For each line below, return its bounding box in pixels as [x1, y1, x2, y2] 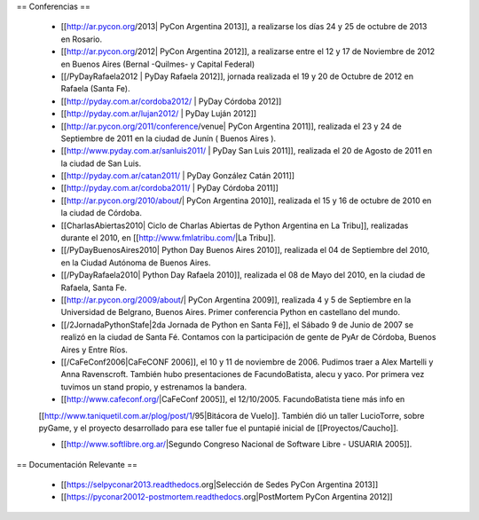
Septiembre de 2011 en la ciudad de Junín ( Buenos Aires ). [60, 133, 277, 144]
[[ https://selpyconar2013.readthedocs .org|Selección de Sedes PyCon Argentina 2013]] [60, 479, 379, 490]
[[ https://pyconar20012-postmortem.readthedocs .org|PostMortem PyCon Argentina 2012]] [60, 492, 394, 502]
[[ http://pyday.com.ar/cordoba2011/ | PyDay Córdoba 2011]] [60, 183, 279, 193]
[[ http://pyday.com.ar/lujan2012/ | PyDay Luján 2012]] [60, 108, 257, 119]
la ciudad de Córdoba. [60, 208, 142, 218]
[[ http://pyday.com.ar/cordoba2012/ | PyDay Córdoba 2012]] [60, 96, 282, 106]
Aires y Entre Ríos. [60, 344, 129, 355]
